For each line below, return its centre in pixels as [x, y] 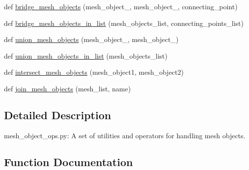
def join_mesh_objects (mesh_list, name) [68, 88]
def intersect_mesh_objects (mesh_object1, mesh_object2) [94, 72]
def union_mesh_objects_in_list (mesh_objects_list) [86, 55]
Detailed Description [58, 115]
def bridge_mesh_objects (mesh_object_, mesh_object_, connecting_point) [121, 6]
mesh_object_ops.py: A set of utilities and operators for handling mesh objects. [125, 135]
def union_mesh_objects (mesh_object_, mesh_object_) [91, 39]
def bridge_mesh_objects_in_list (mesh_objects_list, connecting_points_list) [124, 23]
